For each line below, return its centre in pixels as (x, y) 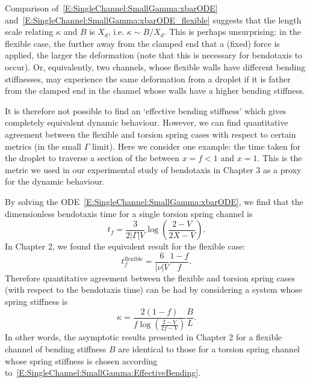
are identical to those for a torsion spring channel (209, 349)
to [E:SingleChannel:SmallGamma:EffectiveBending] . (103, 372)
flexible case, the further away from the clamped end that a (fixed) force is (142, 43)
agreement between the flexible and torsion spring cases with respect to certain (150, 134)
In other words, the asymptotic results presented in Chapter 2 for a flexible (144, 337)
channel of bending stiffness (56, 349)
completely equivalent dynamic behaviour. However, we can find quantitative (147, 122)
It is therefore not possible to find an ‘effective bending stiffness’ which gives (146, 110)
